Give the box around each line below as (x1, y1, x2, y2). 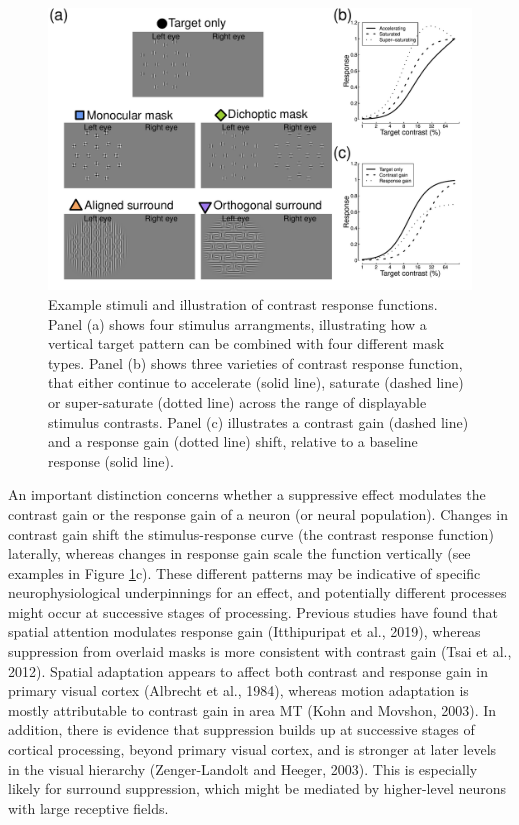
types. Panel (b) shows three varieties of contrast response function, (48, 352, 463, 373)
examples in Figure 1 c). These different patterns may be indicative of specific (8, 562, 481, 583)
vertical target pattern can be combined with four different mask (48, 333, 445, 354)
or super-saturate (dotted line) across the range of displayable (48, 391, 427, 412)
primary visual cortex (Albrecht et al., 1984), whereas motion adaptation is (8, 680, 469, 701)
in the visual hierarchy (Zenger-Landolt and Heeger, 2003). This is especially (8, 758, 478, 779)
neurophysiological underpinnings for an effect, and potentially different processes (8, 582, 507, 603)
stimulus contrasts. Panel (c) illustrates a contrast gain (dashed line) (48, 411, 469, 432)
